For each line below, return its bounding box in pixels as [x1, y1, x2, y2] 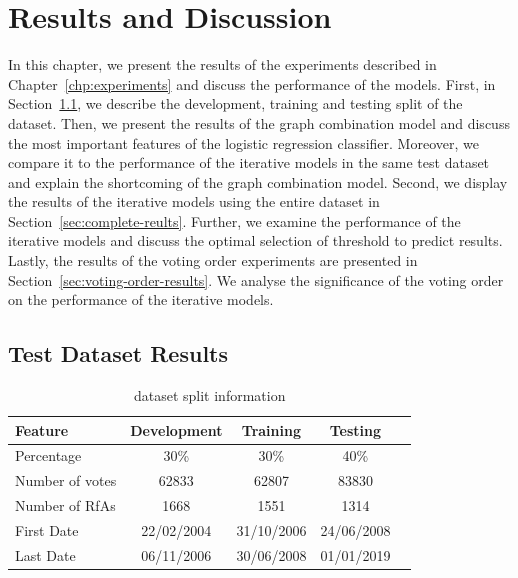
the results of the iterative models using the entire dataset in [8, 191, 380, 212]
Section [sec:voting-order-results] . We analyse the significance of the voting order [8, 269, 504, 290]
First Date [15, 520, 79, 541]
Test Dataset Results [8, 338, 228, 369]
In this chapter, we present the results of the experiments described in [8, 54, 437, 75]
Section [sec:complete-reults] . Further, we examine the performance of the [8, 210, 461, 231]
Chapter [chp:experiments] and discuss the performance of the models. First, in [8, 73, 496, 94]
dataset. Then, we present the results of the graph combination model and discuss [8, 112, 510, 133]
